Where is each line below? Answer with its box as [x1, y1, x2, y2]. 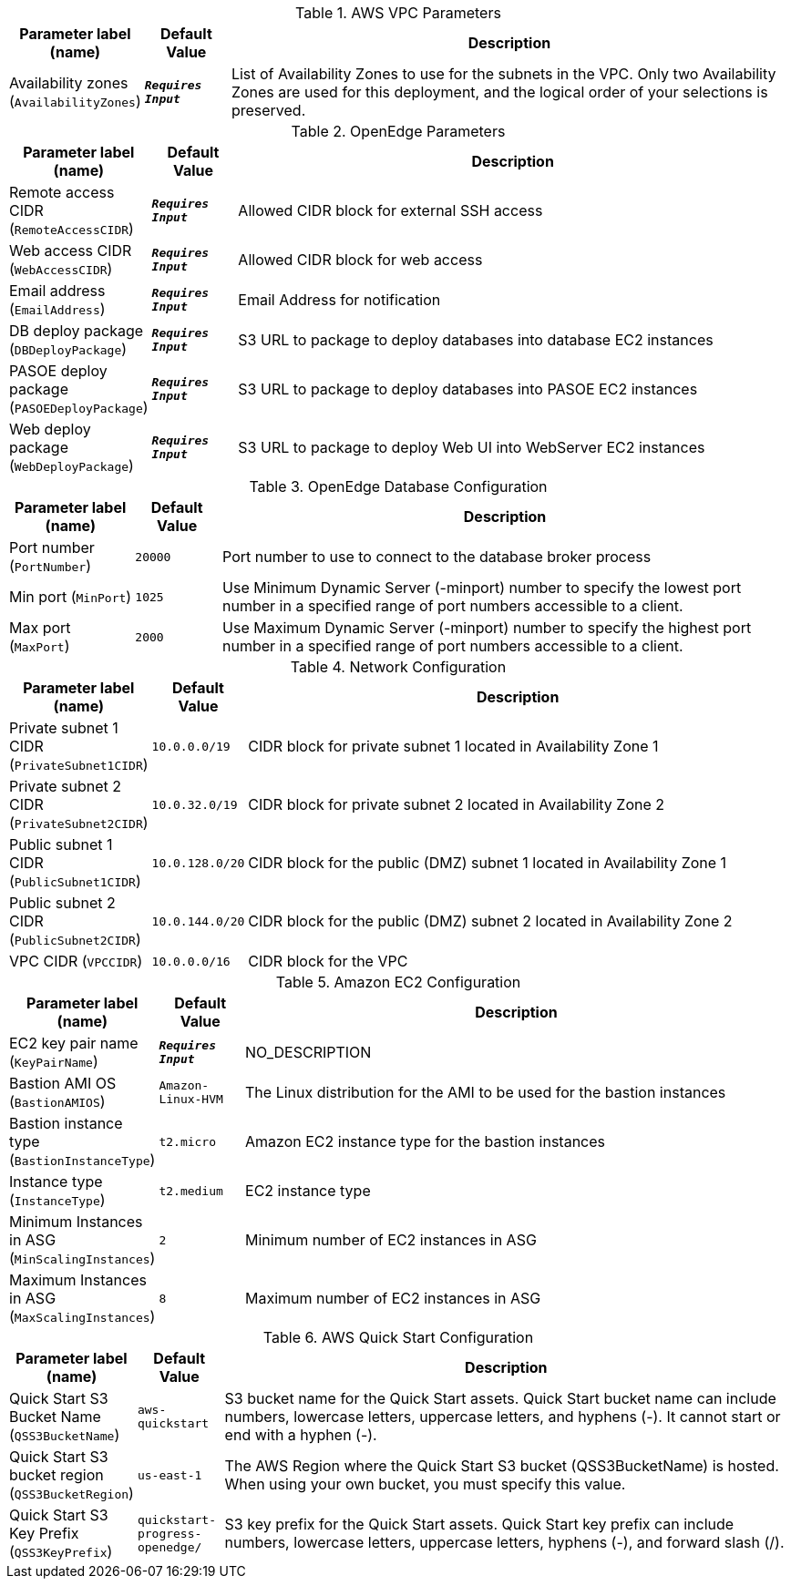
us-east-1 [137, 1468, 202, 1482]
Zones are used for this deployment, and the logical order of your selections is [231, 83, 768, 101]
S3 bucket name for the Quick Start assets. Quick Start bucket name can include [224, 1389, 776, 1407]
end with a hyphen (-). [224, 1426, 377, 1444]
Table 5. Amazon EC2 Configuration [275, 973, 521, 991]
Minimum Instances [9, 1213, 143, 1231]
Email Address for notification [238, 291, 441, 309]
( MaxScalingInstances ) [9, 1307, 156, 1325]
